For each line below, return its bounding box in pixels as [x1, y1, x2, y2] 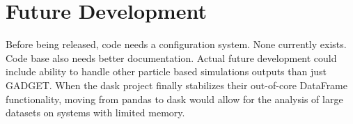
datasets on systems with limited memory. [6, 105, 185, 120]
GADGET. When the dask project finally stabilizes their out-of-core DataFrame [6, 77, 347, 92]
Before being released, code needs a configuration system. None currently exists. [6, 37, 347, 52]
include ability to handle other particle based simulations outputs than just [6, 64, 327, 79]
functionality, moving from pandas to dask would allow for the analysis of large [6, 91, 343, 106]
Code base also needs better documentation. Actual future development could [6, 50, 337, 65]
